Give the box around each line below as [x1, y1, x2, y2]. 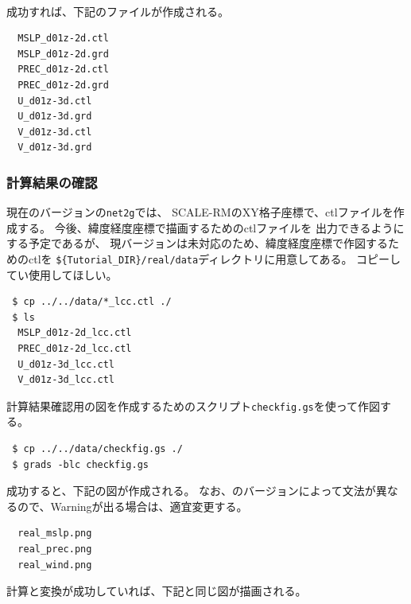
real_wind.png [17, 559, 92, 571]
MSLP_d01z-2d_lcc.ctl [17, 327, 132, 339]
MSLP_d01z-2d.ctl [17, 33, 109, 45]
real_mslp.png [17, 528, 92, 540]
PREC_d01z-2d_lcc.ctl [17, 343, 132, 355]
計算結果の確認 [6, 172, 98, 192]
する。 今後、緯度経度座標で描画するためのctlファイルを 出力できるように [17, 219, 405, 236]
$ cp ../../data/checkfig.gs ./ [12, 443, 183, 455]
